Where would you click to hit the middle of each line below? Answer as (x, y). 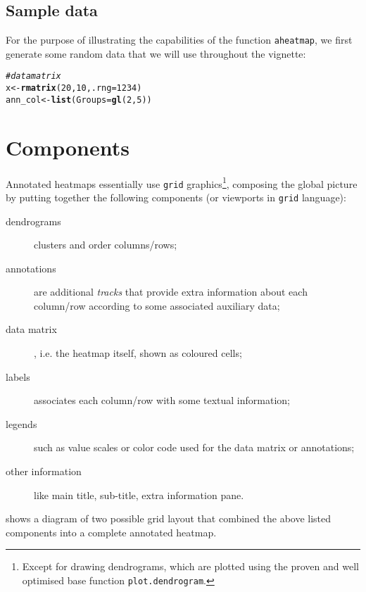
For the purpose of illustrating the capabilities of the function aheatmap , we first (179, 40)
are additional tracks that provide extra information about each (171, 292)
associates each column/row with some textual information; (162, 400)
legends (21, 423)
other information (44, 471)
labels (18, 376)
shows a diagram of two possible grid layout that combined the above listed (169, 518)
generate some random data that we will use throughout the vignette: (156, 53)
